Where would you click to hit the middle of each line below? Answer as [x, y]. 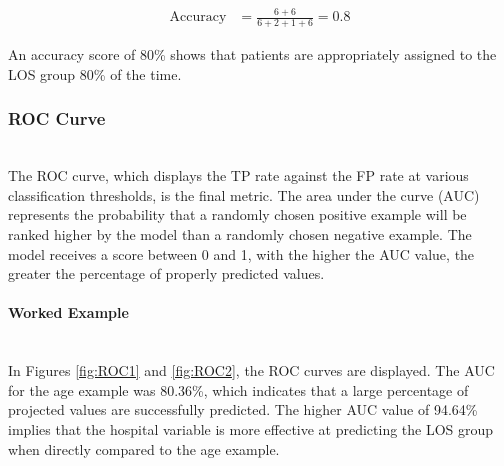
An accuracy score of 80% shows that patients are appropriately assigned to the [252, 54]
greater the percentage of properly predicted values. [166, 273]
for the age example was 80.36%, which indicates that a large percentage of [238, 389]
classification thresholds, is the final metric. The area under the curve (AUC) [244, 194]
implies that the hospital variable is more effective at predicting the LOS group [251, 428]
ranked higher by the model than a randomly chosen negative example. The [240, 233]
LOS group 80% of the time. [95, 73]
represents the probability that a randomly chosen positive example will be [237, 214]
